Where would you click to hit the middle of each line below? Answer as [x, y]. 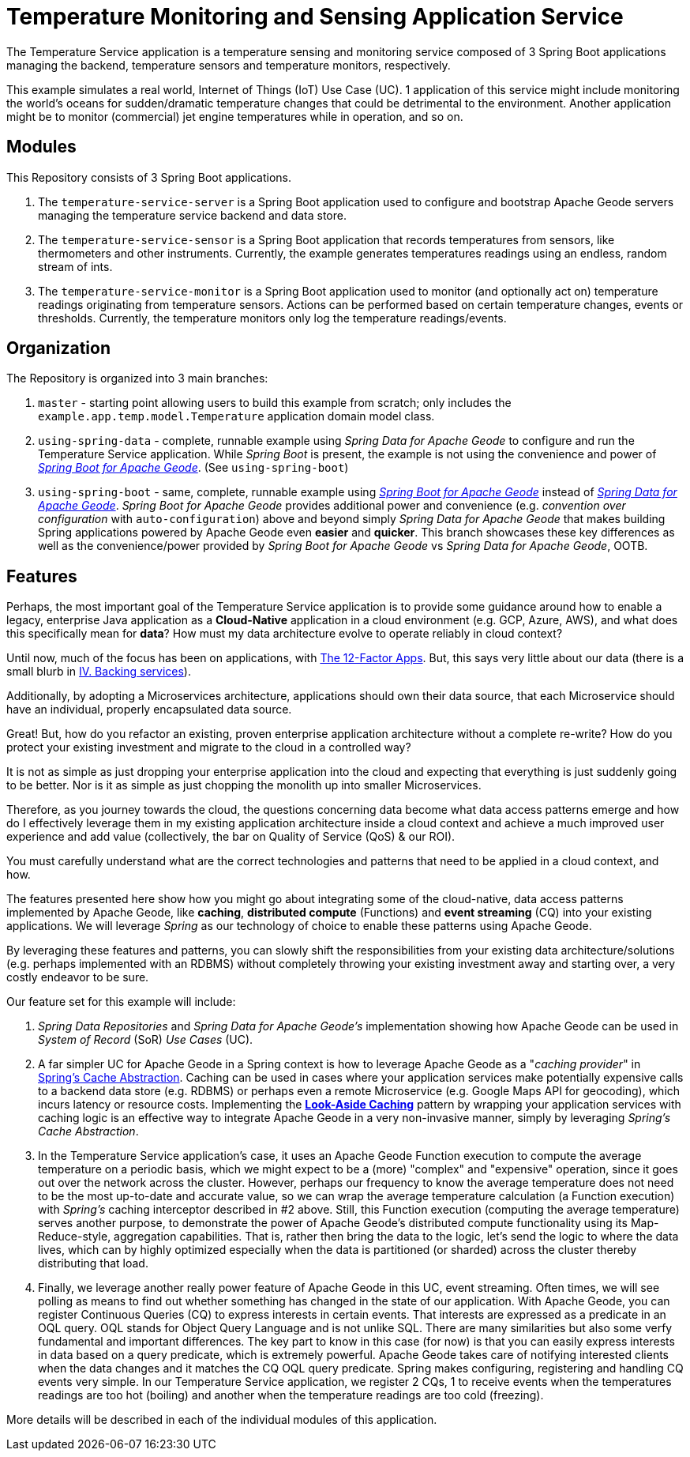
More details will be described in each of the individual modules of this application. [222, 1420]
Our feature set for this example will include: [121, 1002]
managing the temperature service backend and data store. [192, 215]
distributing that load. [93, 1263]
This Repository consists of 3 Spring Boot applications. [149, 177]
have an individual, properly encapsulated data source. [149, 710]
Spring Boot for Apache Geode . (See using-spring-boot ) [193, 468]
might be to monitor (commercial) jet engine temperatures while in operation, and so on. [235, 116]
